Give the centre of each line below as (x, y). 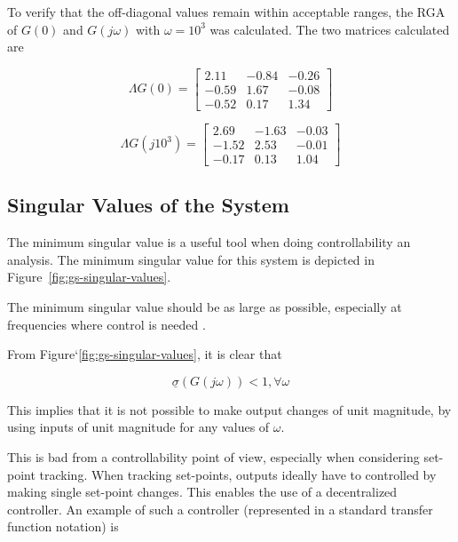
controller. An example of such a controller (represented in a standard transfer (220, 509)
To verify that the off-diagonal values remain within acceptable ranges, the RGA (226, 12)
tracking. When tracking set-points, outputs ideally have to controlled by (238, 474)
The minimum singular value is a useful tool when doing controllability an (209, 242)
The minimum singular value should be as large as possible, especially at (205, 306)
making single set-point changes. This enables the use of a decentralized (202, 492)
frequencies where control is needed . (107, 324)
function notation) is (63, 526)
